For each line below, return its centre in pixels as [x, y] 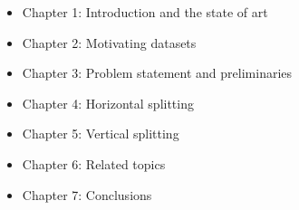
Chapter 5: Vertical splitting [101, 134]
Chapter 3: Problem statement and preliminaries [157, 73]
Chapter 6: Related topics [94, 163]
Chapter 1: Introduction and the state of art [145, 12]
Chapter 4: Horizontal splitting [108, 103]
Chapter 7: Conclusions [87, 194]
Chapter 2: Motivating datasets [109, 42]
